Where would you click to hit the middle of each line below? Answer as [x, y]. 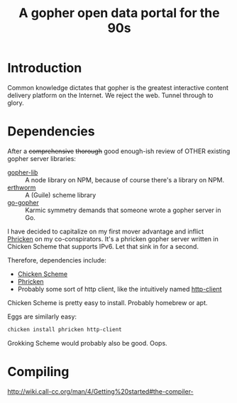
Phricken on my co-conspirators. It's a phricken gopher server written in [113, 238]
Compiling [38, 371]
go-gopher [23, 202]
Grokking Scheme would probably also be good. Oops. [88, 343]
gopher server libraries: [42, 158]
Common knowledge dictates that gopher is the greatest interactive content [118, 87]
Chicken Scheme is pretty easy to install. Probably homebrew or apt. [108, 302]
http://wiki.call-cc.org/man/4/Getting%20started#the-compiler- [100, 391]
